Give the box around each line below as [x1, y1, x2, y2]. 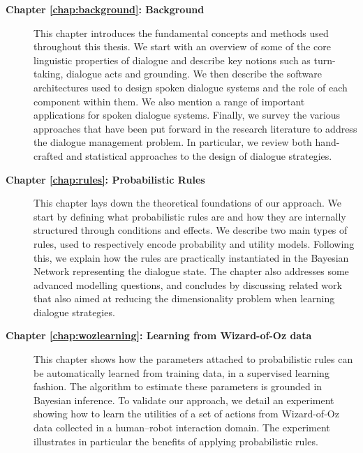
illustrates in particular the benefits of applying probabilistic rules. [34, 433, 318, 448]
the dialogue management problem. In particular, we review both [34, 135, 312, 149]
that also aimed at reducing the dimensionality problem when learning [34, 291, 335, 306]
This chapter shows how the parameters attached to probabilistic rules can [34, 352, 353, 366]
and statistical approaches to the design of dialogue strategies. [66, 148, 332, 163]
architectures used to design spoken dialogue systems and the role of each [34, 80, 348, 94]
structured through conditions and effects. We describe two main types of [34, 223, 348, 237]
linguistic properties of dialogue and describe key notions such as [34, 52, 311, 67]
